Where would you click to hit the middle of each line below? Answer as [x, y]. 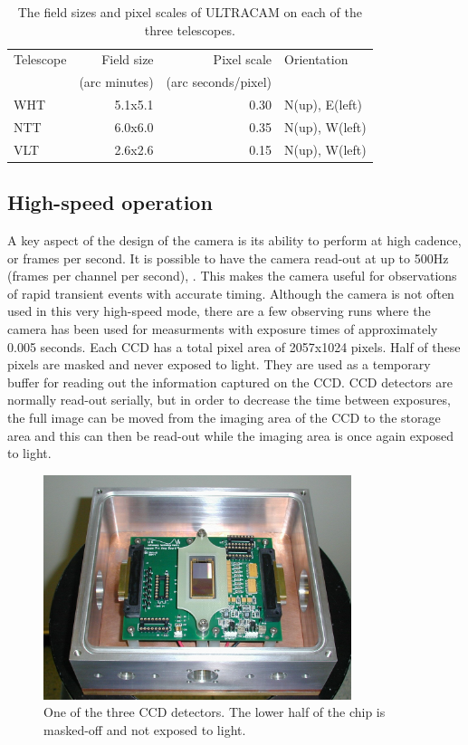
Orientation [316, 59]
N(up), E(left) [323, 105]
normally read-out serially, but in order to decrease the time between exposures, [229, 400]
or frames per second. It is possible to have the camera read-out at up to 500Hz [228, 258]
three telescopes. [190, 29]
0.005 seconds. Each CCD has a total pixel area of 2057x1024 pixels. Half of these [234, 346]
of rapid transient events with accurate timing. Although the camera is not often [231, 293]
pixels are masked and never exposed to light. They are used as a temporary [219, 364]
